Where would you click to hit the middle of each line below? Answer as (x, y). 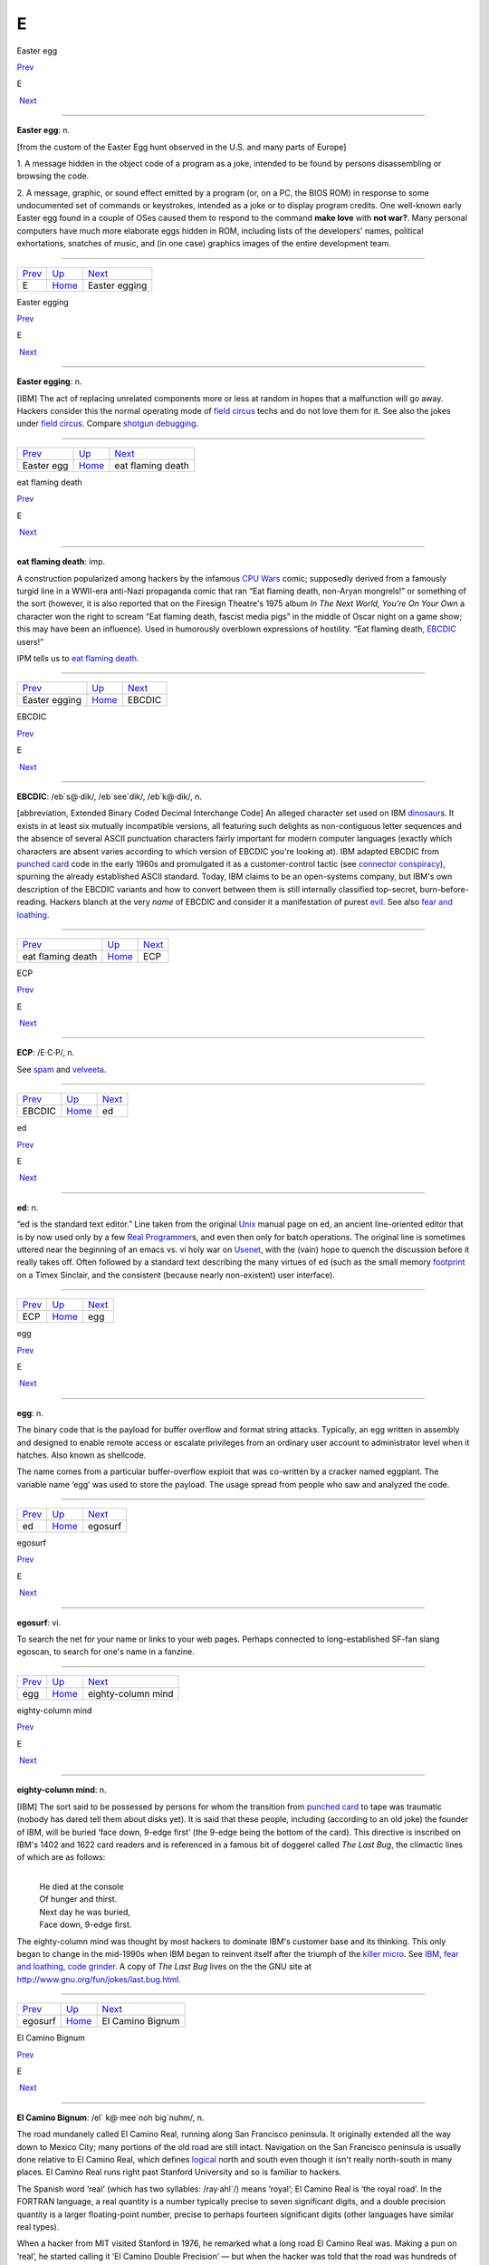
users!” (30, 641)
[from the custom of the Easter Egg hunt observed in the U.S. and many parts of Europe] (182, 147)
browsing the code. (53, 176)
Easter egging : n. (49, 381)
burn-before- (445, 889)
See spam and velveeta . (62, 1069)
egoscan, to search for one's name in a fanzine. (105, 1652)
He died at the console (81, 1887)
